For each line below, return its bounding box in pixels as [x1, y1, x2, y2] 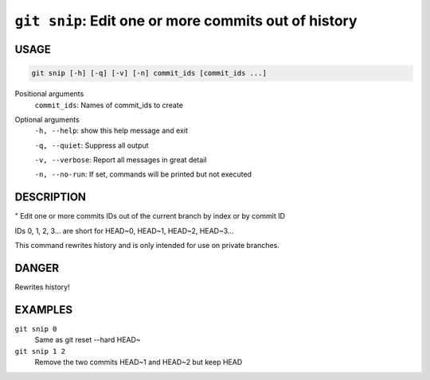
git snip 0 [14, 324, 57, 333]
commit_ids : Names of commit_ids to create [34, 100, 183, 110]
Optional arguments [14, 114, 80, 124]
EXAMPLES [14, 303, 73, 316]
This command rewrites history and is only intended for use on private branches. [14, 241, 280, 250]
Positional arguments [14, 89, 84, 99]
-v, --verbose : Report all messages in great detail [34, 155, 207, 165]
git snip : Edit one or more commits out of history [14, 12, 358, 29]
